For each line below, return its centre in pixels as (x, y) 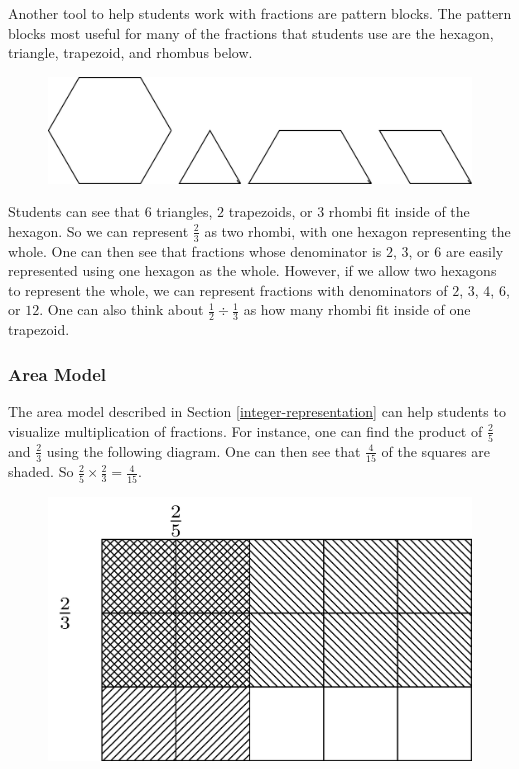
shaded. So (41, 471)
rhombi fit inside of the (399, 211)
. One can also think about (121, 309)
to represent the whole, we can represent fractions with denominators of (228, 289)
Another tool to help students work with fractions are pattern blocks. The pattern (260, 13)
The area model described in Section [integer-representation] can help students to (257, 411)
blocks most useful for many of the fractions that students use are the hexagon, (251, 32)
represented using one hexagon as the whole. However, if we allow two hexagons (252, 270)
